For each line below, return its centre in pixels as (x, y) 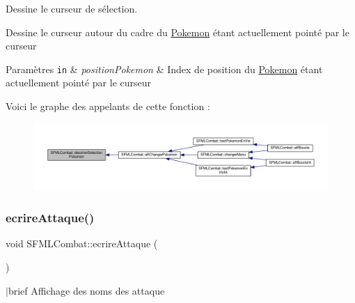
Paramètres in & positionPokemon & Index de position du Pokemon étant (164, 69)
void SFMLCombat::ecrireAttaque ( (82, 243)
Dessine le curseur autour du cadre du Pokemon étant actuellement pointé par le (177, 32)
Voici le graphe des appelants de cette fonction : (108, 106)
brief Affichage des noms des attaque (86, 290)
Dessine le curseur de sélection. (72, 8)
